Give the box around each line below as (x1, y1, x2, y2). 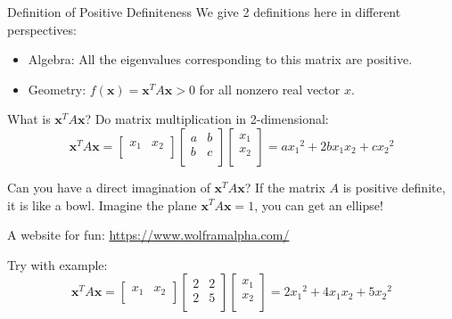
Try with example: (7, 255, 108, 274)
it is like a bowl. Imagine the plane (7, 195, 197, 214)
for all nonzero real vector (199, 79, 341, 98)
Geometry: (28, 79, 86, 98)
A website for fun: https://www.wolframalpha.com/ (7, 225, 290, 244)
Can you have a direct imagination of (7, 177, 210, 196)
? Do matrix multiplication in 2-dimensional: (85, 110, 329, 128)
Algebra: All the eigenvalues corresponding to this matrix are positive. (28, 50, 413, 69)
